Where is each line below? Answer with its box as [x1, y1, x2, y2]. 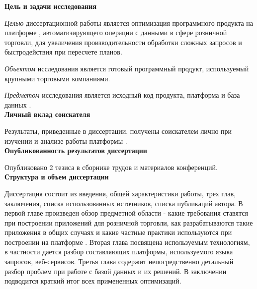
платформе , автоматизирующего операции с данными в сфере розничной [4, 27, 227, 38]
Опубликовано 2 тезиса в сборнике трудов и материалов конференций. [4, 162, 218, 172]
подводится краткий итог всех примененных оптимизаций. [4, 276, 181, 286]
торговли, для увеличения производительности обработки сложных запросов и [4, 37, 242, 47]
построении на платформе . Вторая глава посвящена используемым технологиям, [4, 236, 250, 247]
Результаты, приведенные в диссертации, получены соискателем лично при [4, 125, 232, 136]
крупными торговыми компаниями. [4, 73, 110, 83]
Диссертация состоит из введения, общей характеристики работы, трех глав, [4, 188, 236, 198]
